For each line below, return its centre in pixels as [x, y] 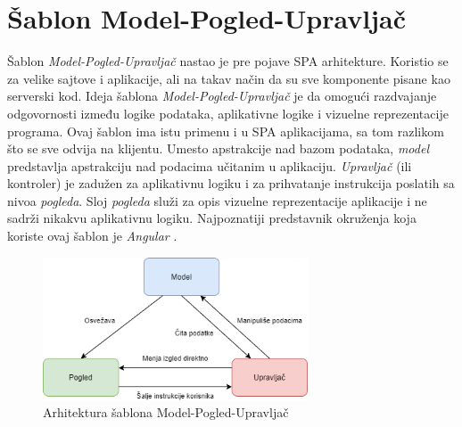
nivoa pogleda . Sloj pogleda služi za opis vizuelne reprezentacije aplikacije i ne [217, 200]
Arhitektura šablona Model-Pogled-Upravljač [166, 412]
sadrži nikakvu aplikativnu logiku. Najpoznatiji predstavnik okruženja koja [212, 218]
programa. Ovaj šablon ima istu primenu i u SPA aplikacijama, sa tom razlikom [226, 131]
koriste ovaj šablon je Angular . [92, 236]
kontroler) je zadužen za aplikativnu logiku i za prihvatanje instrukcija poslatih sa [231, 183]
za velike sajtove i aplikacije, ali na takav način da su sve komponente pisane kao [229, 78]
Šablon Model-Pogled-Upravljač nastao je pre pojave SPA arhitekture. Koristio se [228, 61]
